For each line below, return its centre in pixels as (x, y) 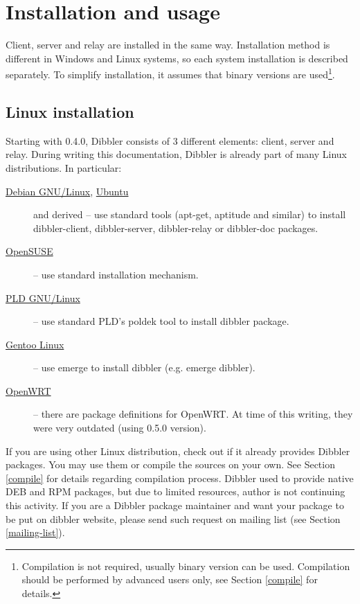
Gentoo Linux (35, 344)
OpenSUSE (29, 251)
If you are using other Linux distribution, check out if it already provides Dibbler (178, 451)
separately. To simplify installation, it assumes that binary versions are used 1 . (170, 73)
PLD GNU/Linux (43, 297)
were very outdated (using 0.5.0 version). (120, 428)
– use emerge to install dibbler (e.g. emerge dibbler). (144, 367)
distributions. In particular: (64, 167)
